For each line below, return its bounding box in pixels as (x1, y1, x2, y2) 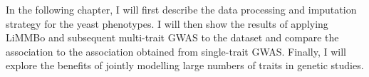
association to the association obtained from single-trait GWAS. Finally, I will (6, 43, 346, 58)
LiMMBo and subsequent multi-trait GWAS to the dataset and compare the (6, 30, 339, 45)
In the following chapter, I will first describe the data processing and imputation (6, 2, 357, 16)
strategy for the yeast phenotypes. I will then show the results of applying (6, 16, 328, 31)
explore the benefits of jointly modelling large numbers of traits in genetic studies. (6, 58, 364, 73)
